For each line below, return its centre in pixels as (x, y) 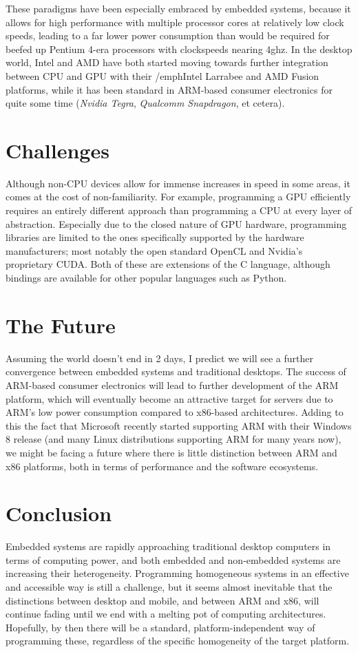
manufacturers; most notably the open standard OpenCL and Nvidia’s (154, 250)
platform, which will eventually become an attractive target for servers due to (169, 398)
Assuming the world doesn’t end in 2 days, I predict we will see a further (159, 358)
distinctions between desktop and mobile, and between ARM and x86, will (162, 600)
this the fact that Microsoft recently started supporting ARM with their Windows (179, 425)
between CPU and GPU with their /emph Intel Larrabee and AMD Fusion (162, 75)
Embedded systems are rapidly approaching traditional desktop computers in (168, 546)
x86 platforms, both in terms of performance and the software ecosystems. (162, 466)
